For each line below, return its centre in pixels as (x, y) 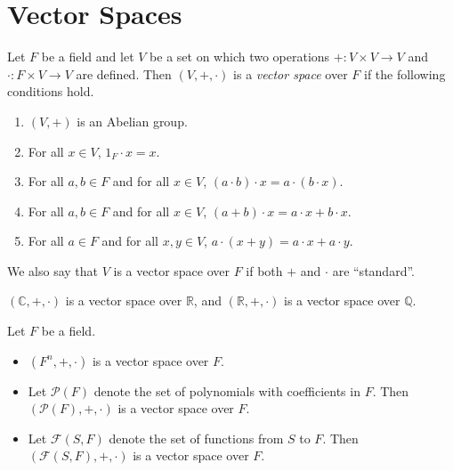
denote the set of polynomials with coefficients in (227, 390)
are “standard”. (373, 270)
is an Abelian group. (132, 121)
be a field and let (88, 57)
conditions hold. (51, 91)
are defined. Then (124, 73)
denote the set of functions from (196, 438)
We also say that (53, 270)
